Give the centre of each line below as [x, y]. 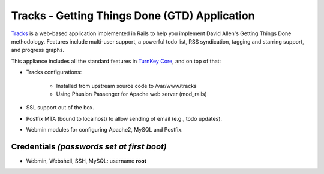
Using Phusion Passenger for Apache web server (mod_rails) [131, 94]
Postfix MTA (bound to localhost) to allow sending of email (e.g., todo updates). [124, 118]
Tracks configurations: [54, 72]
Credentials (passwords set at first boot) [89, 146]
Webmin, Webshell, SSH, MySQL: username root [86, 161]
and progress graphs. [38, 50]
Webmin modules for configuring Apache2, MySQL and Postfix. [104, 130]
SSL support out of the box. [60, 108]
